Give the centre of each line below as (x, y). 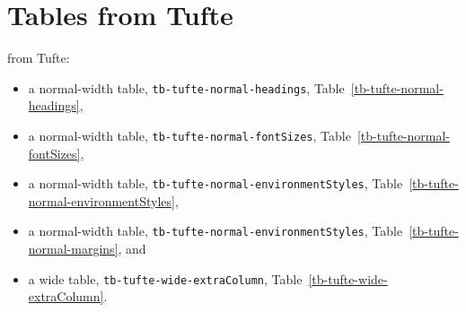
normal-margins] (73, 249)
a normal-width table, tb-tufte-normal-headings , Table (186, 87)
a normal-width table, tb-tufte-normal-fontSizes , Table (189, 135)
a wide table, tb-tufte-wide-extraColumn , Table (165, 278)
